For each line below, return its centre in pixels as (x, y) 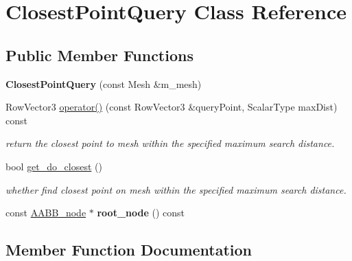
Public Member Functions (99, 55)
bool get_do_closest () (54, 166)
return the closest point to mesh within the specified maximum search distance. (170, 143)
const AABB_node (46, 213)
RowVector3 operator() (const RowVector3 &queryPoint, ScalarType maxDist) (172, 107)
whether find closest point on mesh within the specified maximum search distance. (176, 189)
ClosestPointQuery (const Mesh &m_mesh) (104, 83)
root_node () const (141, 213)
